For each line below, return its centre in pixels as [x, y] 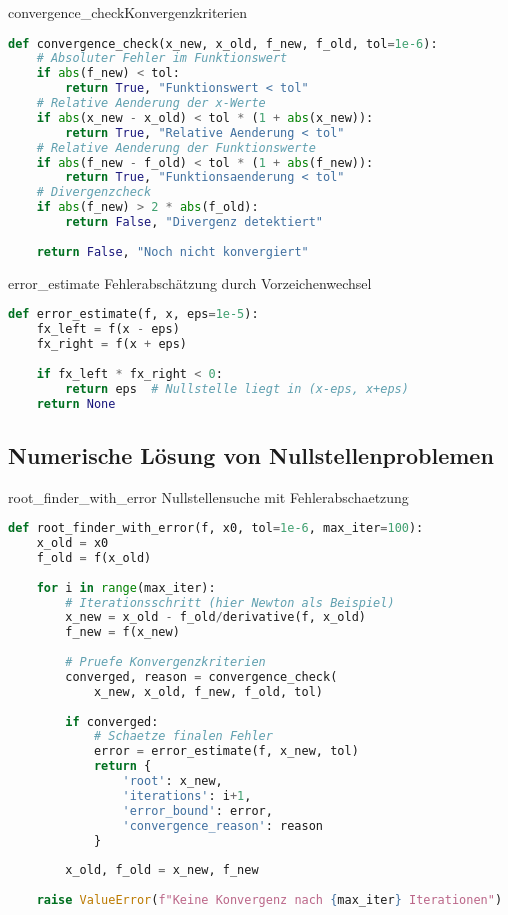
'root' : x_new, [172, 781]
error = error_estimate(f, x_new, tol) [226, 751]
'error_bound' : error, [197, 810]
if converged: [112, 721]
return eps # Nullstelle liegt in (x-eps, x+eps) [237, 388]
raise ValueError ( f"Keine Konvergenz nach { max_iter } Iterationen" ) [269, 900]
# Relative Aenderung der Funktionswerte [176, 147]
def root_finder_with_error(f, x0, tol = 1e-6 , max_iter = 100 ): [216, 528]
